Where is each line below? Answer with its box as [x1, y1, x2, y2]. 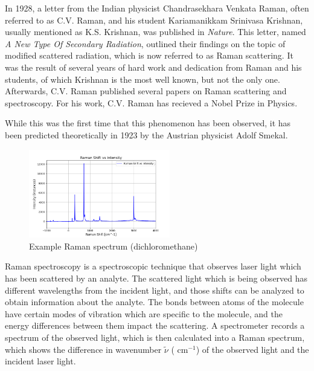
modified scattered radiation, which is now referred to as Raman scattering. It [5, 49, 293, 62]
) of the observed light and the [196, 343, 309, 355]
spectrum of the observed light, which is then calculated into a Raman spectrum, [5, 331, 305, 344]
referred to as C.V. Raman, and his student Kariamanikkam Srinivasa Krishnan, [5, 13, 303, 26]
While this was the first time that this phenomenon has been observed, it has [5, 117, 291, 129]
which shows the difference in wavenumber [5, 343, 162, 355]
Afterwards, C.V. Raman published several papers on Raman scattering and [5, 85, 287, 97]
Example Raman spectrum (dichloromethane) [29, 239, 198, 252]
